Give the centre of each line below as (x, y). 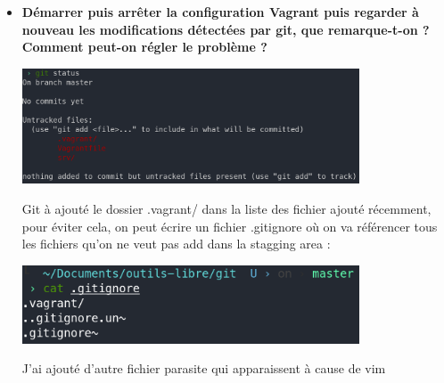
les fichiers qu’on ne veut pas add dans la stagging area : (176, 244)
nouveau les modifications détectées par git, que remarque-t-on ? (226, 29)
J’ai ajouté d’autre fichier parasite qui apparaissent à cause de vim (204, 368)
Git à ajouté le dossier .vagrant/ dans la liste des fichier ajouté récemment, (226, 208)
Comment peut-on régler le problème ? (144, 47)
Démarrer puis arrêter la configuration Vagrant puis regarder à (220, 12)
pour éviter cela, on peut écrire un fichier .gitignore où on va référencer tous (230, 226)
